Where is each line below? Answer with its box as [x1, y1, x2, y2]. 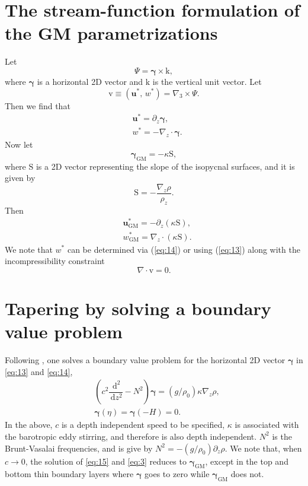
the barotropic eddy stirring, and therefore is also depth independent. [5, 430, 257, 442]
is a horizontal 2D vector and [37, 75, 143, 87]
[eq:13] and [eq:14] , [5, 365, 73, 377]
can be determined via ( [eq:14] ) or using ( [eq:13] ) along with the [67, 243, 300, 255]
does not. [230, 468, 264, 480]
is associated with [235, 418, 299, 431]
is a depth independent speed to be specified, [61, 418, 225, 431]
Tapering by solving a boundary [5, 296, 271, 320]
